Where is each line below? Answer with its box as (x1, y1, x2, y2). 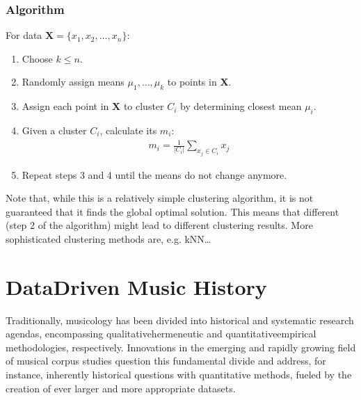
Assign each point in (22, 99, 109, 113)
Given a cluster (22, 123, 87, 137)
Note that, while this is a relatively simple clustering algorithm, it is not (6, 191, 314, 205)
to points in (167, 74, 217, 89)
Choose (22, 51, 53, 65)
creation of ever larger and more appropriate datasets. (6, 381, 236, 395)
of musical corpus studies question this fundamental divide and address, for (6, 353, 326, 368)
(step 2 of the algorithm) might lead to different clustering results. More (6, 218, 313, 232)
